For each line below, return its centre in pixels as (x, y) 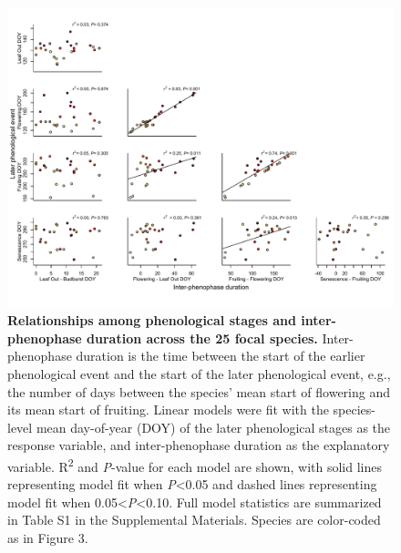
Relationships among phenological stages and (152, 320)
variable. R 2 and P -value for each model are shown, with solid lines (195, 465)
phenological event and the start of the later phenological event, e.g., (199, 373)
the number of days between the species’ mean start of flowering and (199, 391)
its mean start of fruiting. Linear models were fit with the (168, 410)
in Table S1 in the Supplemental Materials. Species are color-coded (194, 520)
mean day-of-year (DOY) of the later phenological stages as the (213, 427)
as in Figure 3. (48, 537)
